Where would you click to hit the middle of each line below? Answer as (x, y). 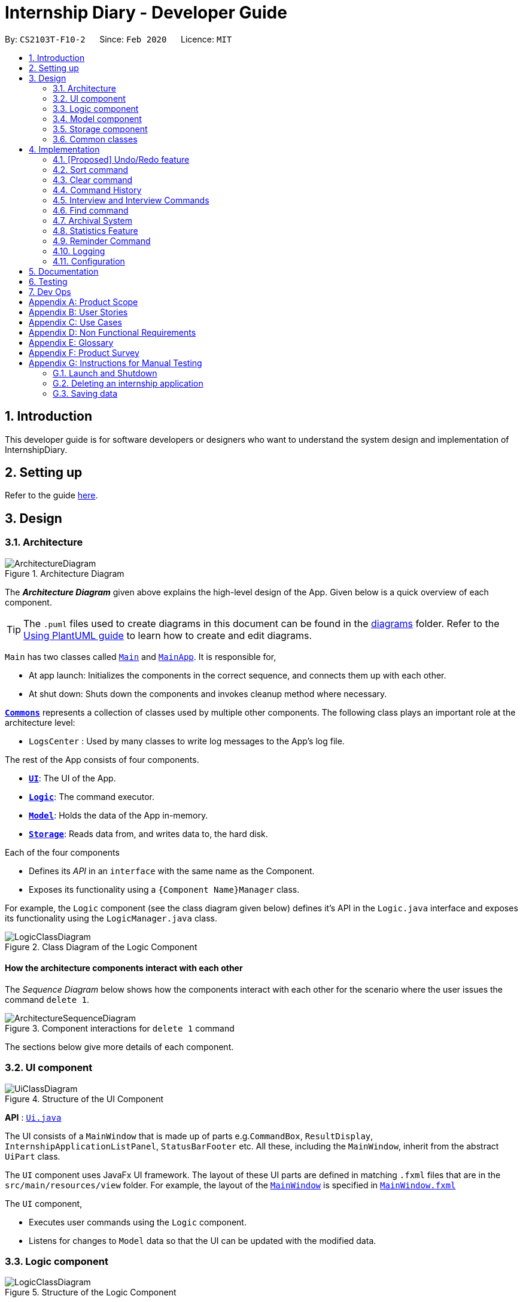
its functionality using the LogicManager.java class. (111, 918)
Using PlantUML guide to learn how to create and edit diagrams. (168, 635)
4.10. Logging (79, 251)
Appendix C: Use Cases (75, 322)
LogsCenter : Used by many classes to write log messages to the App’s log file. (187, 741)
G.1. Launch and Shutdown (105, 373)
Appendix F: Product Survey (84, 352)
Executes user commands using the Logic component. (138, 1222)
